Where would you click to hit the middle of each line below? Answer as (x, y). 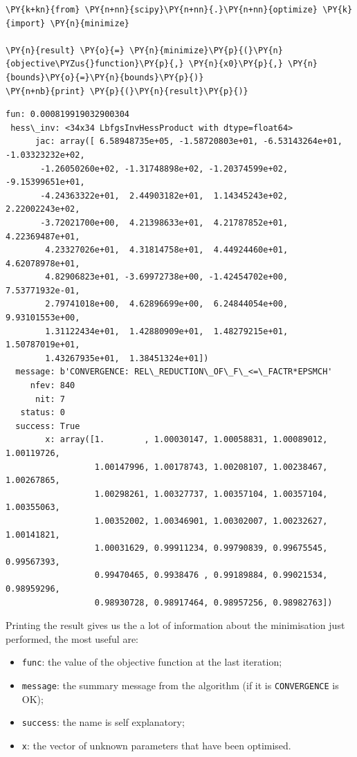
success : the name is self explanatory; (103, 722)
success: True (48, 426)
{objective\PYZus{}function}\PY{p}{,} (95, 64)
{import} (26, 23)
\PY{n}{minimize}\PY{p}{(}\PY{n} (206, 50)
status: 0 (43, 413)
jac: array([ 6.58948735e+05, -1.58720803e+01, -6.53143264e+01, (189, 142)
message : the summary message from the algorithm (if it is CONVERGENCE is (180, 685)
